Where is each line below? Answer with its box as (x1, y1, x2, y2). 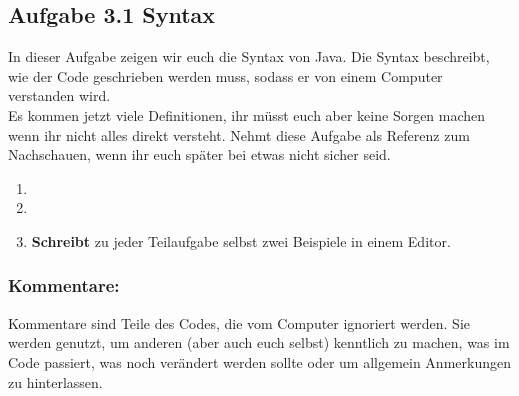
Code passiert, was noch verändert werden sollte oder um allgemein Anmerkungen (8, 351, 511, 372)
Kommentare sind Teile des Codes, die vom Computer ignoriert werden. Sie (8, 312, 470, 333)
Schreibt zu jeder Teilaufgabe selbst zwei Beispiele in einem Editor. (31, 230, 451, 251)
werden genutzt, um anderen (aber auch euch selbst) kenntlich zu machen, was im (8, 332, 510, 353)
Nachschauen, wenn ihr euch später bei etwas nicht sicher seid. (8, 144, 391, 165)
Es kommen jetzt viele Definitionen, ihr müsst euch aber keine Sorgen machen (8, 104, 486, 125)
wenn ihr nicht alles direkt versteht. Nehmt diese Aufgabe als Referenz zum (8, 124, 470, 145)
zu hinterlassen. (8, 371, 103, 392)
